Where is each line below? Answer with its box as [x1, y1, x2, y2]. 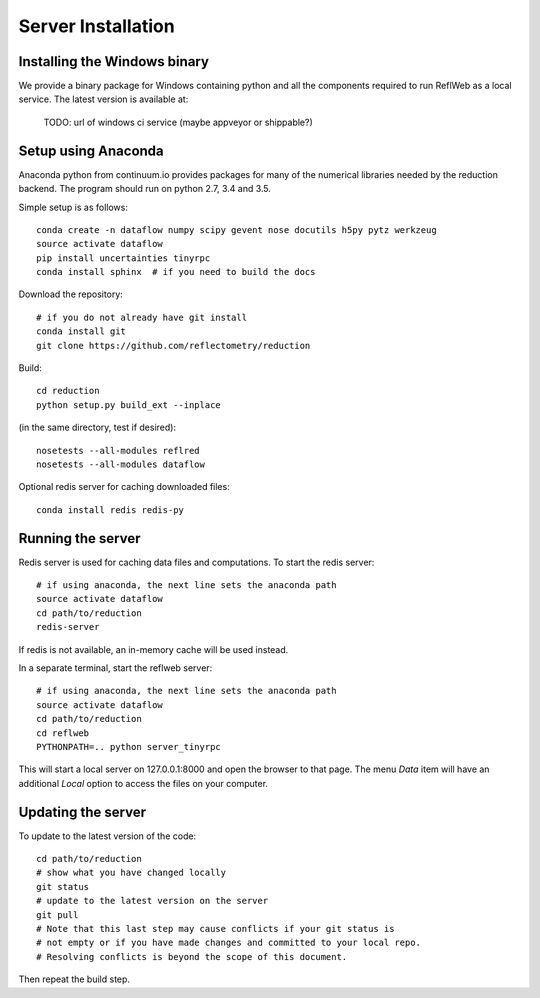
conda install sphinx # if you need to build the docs [36, 266, 316, 278]
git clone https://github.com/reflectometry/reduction [36, 340, 311, 351]
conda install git [36, 326, 127, 337]
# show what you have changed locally [36, 867, 227, 879]
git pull [36, 909, 79, 920]
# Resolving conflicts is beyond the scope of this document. [36, 951, 348, 962]
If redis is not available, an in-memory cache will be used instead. [18, 643, 289, 655]
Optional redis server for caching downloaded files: [18, 481, 230, 493]
